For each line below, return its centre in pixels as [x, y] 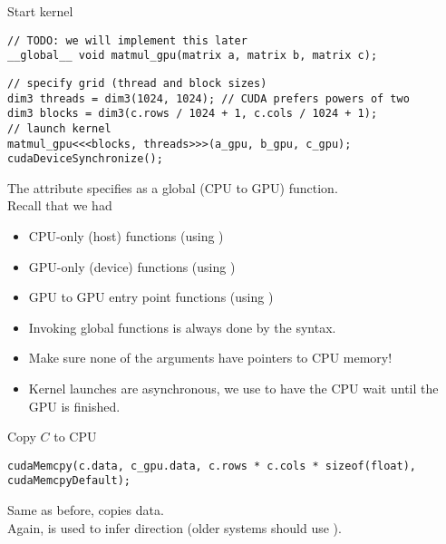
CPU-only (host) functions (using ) [126, 236]
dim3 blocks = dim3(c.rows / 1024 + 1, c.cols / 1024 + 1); [193, 114]
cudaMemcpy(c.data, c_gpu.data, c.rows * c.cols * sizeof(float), [212, 466]
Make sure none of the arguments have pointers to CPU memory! [210, 358]
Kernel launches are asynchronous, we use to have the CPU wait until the [233, 388]
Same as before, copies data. [86, 510]
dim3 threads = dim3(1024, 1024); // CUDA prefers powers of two [208, 98]
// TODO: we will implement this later [127, 40]
